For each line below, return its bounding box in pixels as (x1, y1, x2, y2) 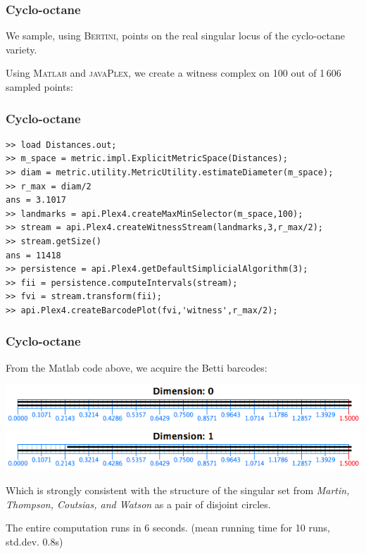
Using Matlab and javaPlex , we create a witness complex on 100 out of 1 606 (6, 65, 341, 80)
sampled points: (6, 80, 73, 94)
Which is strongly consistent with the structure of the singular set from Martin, (6, 483, 350, 498)
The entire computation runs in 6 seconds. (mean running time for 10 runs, (6, 520, 330, 535)
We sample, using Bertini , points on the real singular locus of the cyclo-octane (6, 28, 345, 43)
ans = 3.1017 (6, 195, 66, 206)
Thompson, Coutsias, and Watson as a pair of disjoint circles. (6, 496, 271, 511)
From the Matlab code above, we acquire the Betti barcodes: (6, 360, 267, 374)
